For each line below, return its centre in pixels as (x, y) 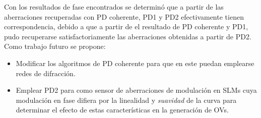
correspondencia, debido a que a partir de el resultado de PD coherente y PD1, (126, 26)
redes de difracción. (46, 73)
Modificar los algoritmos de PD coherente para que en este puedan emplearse (135, 63)
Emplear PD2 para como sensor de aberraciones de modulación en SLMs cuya (136, 90)
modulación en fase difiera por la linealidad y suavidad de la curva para (126, 100)
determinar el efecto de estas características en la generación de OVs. (122, 110)
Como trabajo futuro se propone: (55, 46)
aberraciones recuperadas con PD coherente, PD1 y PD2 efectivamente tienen (124, 16)
